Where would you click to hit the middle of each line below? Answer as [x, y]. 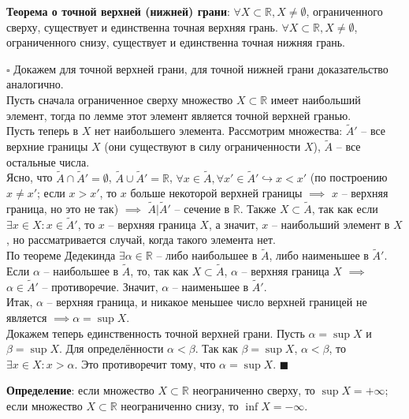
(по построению [349, 177]
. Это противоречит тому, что [145, 363]
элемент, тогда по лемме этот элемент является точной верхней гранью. [179, 115]
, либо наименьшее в [319, 255]
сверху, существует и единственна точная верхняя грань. [142, 26]
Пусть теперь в [43, 131]
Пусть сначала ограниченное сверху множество [120, 99]
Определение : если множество [80, 390]
